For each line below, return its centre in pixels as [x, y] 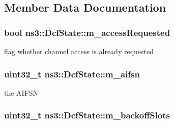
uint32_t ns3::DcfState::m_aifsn [72, 74]
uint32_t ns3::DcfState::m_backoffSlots [87, 115]
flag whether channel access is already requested [79, 51]
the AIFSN [21, 92]
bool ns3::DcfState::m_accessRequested [87, 32]
